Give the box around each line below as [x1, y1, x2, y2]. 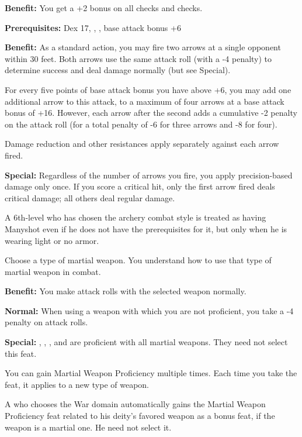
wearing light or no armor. [5, 234, 99, 246]
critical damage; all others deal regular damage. [5, 191, 175, 204]
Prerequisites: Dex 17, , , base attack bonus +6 [5, 21, 181, 33]
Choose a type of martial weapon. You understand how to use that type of [5, 254, 272, 266]
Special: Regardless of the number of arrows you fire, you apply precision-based [5, 168, 293, 181]
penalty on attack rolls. [5, 316, 88, 328]
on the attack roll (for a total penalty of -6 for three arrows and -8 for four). [5, 118, 277, 130]
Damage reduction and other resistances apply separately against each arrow [5, 137, 279, 150]
